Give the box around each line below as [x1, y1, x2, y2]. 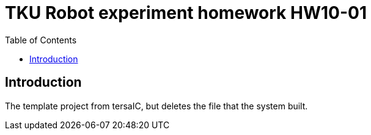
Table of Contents [5, 34, 77, 45]
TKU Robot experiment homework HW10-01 [5, 2, 367, 23]
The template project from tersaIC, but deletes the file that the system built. [5, 100, 308, 111]
